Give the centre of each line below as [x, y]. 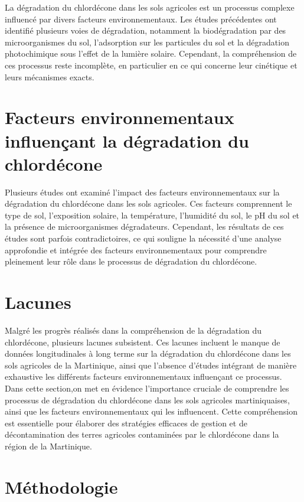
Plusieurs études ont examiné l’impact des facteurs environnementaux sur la [142, 192]
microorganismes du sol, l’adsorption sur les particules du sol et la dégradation [147, 42]
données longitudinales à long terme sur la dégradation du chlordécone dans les [148, 353]
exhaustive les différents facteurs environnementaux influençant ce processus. [143, 376]
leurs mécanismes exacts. [50, 76]
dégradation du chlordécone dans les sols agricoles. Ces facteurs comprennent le [148, 203]
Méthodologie [61, 486]
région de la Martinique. [48, 446]
